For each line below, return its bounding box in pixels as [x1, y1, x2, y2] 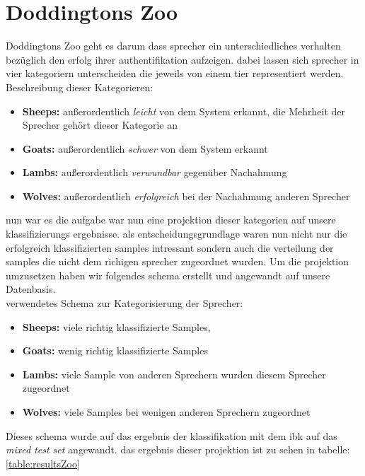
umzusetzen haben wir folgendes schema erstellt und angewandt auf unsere [6, 267, 330, 282]
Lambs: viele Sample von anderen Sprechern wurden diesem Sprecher [22, 366, 326, 381]
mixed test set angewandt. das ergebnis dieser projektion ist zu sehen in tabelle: [6, 442, 350, 457]
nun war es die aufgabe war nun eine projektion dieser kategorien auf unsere [6, 212, 336, 227]
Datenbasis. [6, 281, 56, 296]
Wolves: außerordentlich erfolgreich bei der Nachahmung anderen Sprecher [22, 188, 350, 203]
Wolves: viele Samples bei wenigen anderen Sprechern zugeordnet [22, 405, 311, 419]
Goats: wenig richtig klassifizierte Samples [22, 343, 208, 358]
